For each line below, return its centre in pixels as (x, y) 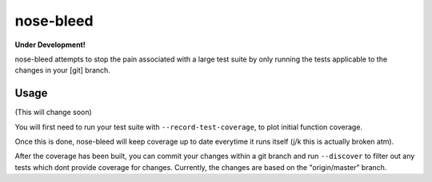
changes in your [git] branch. (63, 70)
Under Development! (50, 45)
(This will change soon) (53, 113)
